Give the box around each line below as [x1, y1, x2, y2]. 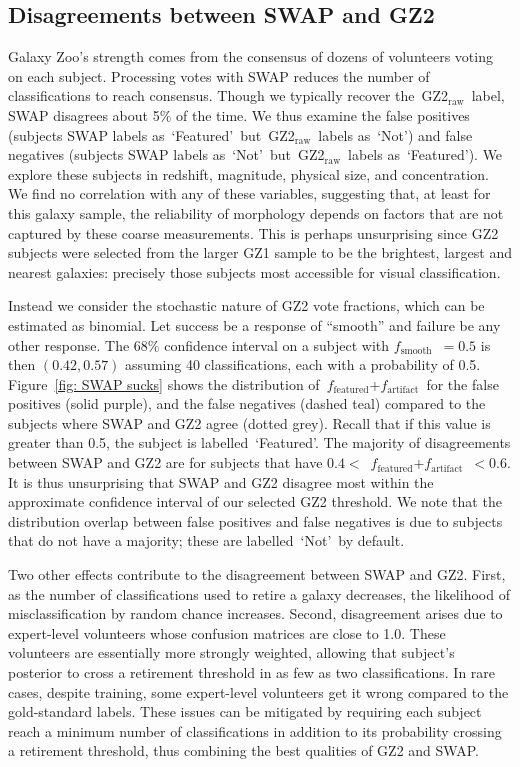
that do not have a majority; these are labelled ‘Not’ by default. [8, 530, 405, 551]
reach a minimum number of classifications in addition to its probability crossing [8, 720, 502, 741]
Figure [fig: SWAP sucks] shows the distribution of [8, 373, 320, 394]
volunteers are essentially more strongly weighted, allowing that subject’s [8, 642, 455, 663]
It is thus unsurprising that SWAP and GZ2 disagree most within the [8, 471, 434, 492]
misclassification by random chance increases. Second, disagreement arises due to [8, 603, 503, 624]
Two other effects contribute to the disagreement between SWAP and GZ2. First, [8, 564, 506, 585]
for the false [426, 373, 499, 394]
